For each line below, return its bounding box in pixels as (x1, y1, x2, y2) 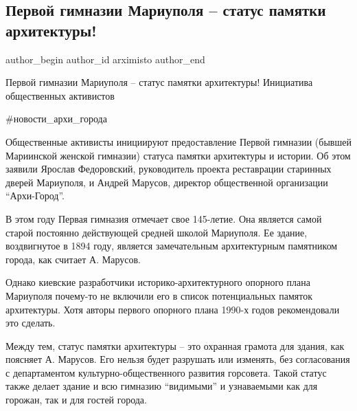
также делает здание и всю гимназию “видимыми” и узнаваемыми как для (5, 379, 318, 393)
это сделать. (5, 315, 56, 330)
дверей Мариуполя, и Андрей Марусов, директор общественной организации (5, 175, 328, 189)
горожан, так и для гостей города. (5, 392, 147, 407)
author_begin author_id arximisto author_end (5, 52, 205, 66)
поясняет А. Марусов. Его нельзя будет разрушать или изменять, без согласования (5, 352, 350, 366)
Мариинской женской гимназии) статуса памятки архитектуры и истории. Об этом (5, 148, 351, 162)
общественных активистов (5, 88, 115, 102)
